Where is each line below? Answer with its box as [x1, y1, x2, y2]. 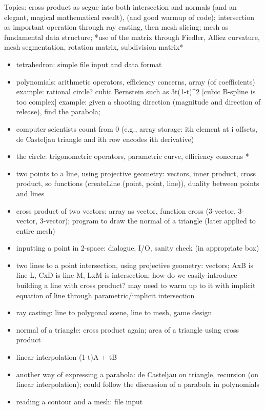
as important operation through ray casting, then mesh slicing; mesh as [4, 22, 229, 32]
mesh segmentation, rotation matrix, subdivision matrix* [4, 42, 184, 52]
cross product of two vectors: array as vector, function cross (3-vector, [16, 205, 236, 216]
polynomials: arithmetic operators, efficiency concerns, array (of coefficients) [16, 76, 255, 87]
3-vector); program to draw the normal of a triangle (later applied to [39, 215, 256, 226]
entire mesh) [16, 225, 55, 236]
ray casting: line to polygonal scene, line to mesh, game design [16, 307, 212, 318]
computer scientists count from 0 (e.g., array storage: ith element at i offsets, [16, 123, 257, 134]
